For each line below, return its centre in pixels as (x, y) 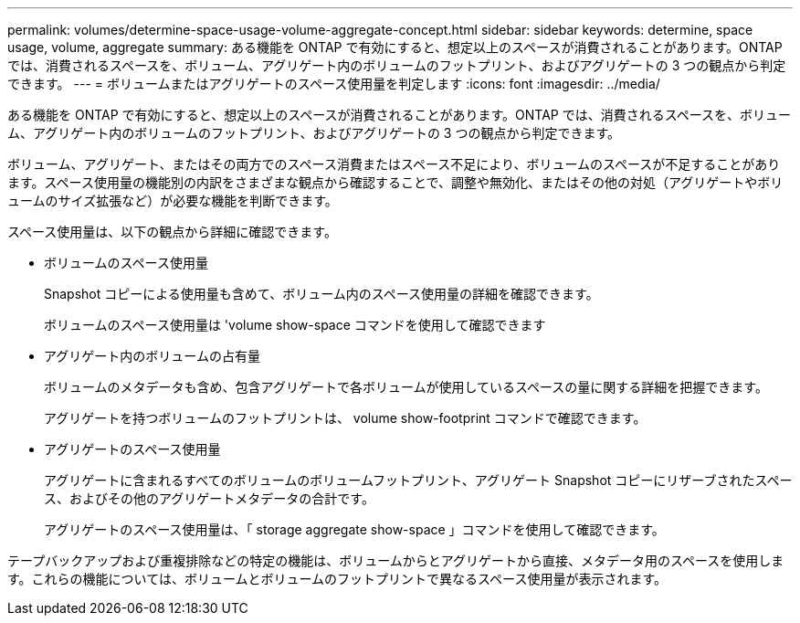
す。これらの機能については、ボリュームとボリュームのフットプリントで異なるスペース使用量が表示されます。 (337, 579)
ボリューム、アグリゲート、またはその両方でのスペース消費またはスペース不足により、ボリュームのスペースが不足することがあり (394, 164)
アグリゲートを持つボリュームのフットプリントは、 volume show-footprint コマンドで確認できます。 (345, 418)
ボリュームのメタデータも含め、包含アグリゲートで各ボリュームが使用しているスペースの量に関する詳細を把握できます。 (406, 387)
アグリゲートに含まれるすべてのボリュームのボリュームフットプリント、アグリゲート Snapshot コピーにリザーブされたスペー (418, 480)
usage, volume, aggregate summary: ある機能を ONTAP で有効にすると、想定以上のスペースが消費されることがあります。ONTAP (395, 47)
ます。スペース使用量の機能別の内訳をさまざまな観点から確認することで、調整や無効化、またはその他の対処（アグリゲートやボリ (395, 182)
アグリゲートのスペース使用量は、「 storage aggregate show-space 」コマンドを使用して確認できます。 (354, 529)
